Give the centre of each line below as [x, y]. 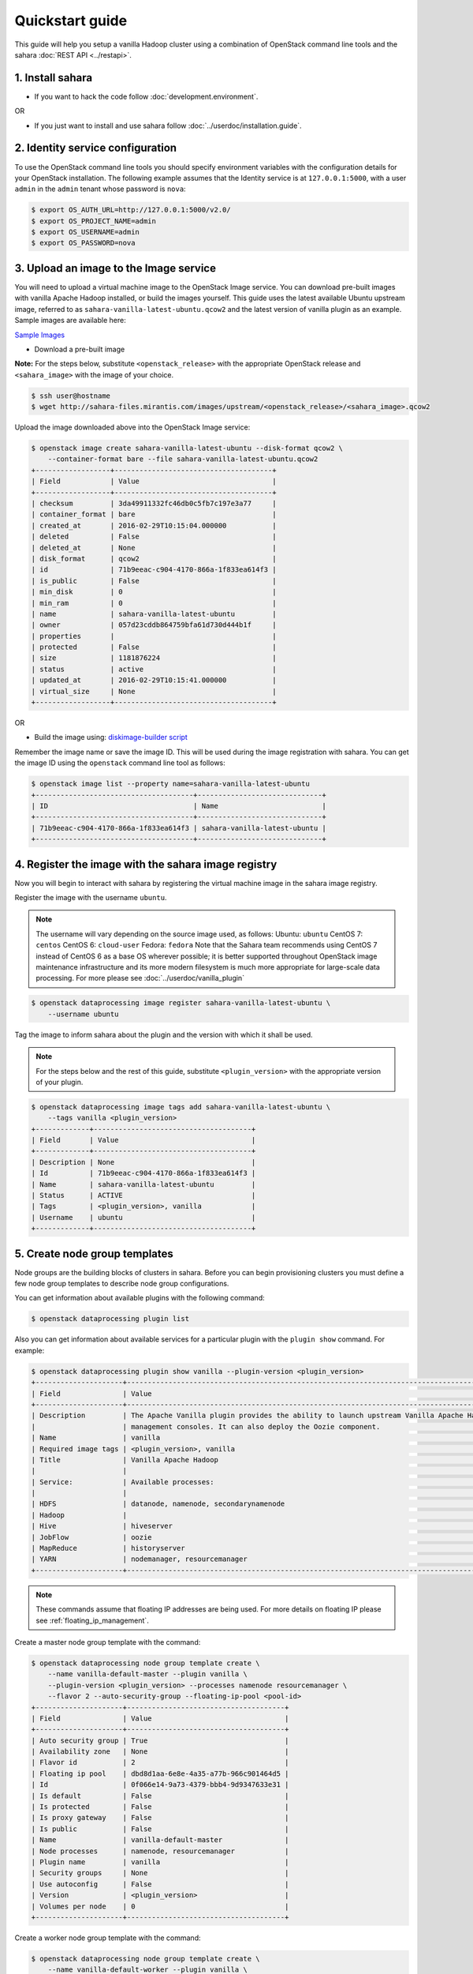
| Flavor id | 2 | [160, 1762]
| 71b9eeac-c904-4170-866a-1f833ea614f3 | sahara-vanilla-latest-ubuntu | [179, 828]
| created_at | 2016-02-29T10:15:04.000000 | [154, 525]
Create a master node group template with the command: [108, 1642]
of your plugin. [60, 1082]
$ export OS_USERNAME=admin [85, 232]
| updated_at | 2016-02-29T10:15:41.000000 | [154, 680]
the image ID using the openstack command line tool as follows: [120, 763]
